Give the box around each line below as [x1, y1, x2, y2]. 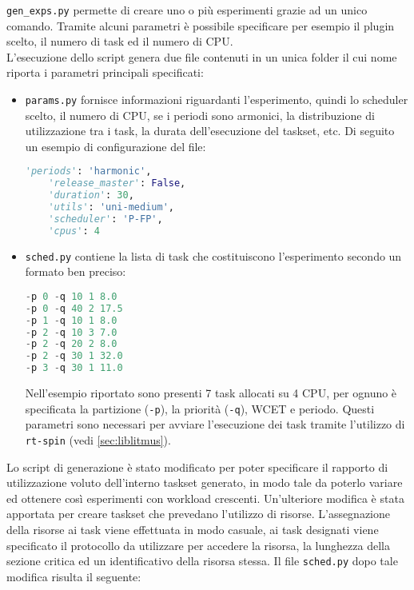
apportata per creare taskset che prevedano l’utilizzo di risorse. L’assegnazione [6, 505, 391, 522]
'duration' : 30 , [48, 189, 134, 201]
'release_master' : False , [48, 177, 186, 189]
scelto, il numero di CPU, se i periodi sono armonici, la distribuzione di [25, 106, 375, 123]
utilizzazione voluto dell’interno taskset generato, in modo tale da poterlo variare [6, 474, 403, 491]
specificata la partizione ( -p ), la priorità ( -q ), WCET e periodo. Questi [25, 400, 375, 417]
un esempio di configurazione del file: [25, 138, 206, 154]
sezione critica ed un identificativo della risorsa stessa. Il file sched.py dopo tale [6, 552, 398, 569]
